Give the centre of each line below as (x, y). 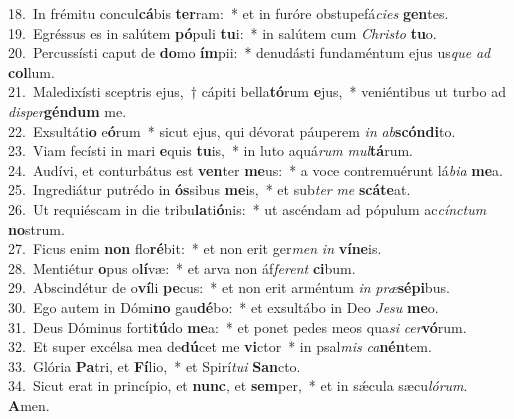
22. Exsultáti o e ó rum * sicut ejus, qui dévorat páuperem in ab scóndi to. (232, 130)
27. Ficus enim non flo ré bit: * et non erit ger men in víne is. (195, 248)
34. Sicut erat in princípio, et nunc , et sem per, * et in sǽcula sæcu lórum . (238, 385)
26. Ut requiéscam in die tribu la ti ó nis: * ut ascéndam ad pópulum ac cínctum (247, 208)
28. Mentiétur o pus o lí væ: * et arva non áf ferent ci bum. (182, 267)
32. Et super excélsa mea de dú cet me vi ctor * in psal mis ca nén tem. (220, 346)
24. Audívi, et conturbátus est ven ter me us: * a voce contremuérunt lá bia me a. (255, 169)
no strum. (36, 228)
